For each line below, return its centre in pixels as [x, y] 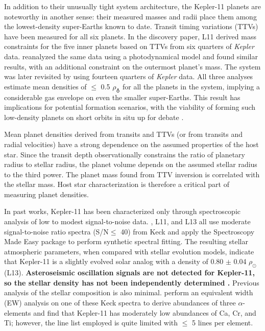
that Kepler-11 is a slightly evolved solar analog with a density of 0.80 [114, 261]
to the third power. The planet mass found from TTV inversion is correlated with [132, 174]
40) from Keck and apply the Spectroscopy [188, 231]
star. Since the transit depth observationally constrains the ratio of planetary [125, 154]
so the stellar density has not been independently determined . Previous [132, 282]
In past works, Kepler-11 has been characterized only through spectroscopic [122, 211]
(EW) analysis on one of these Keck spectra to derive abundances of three [120, 303]
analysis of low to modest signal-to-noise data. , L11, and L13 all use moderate [127, 221]
